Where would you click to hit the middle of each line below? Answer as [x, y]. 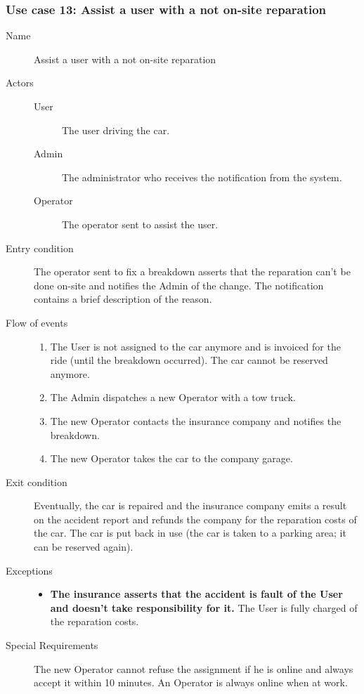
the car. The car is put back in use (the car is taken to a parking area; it [190, 533]
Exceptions [29, 570]
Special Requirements [52, 645]
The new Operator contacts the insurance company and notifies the [196, 420]
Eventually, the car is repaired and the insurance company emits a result [190, 505]
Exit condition [37, 482]
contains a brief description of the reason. [123, 299]
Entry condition [40, 248]
